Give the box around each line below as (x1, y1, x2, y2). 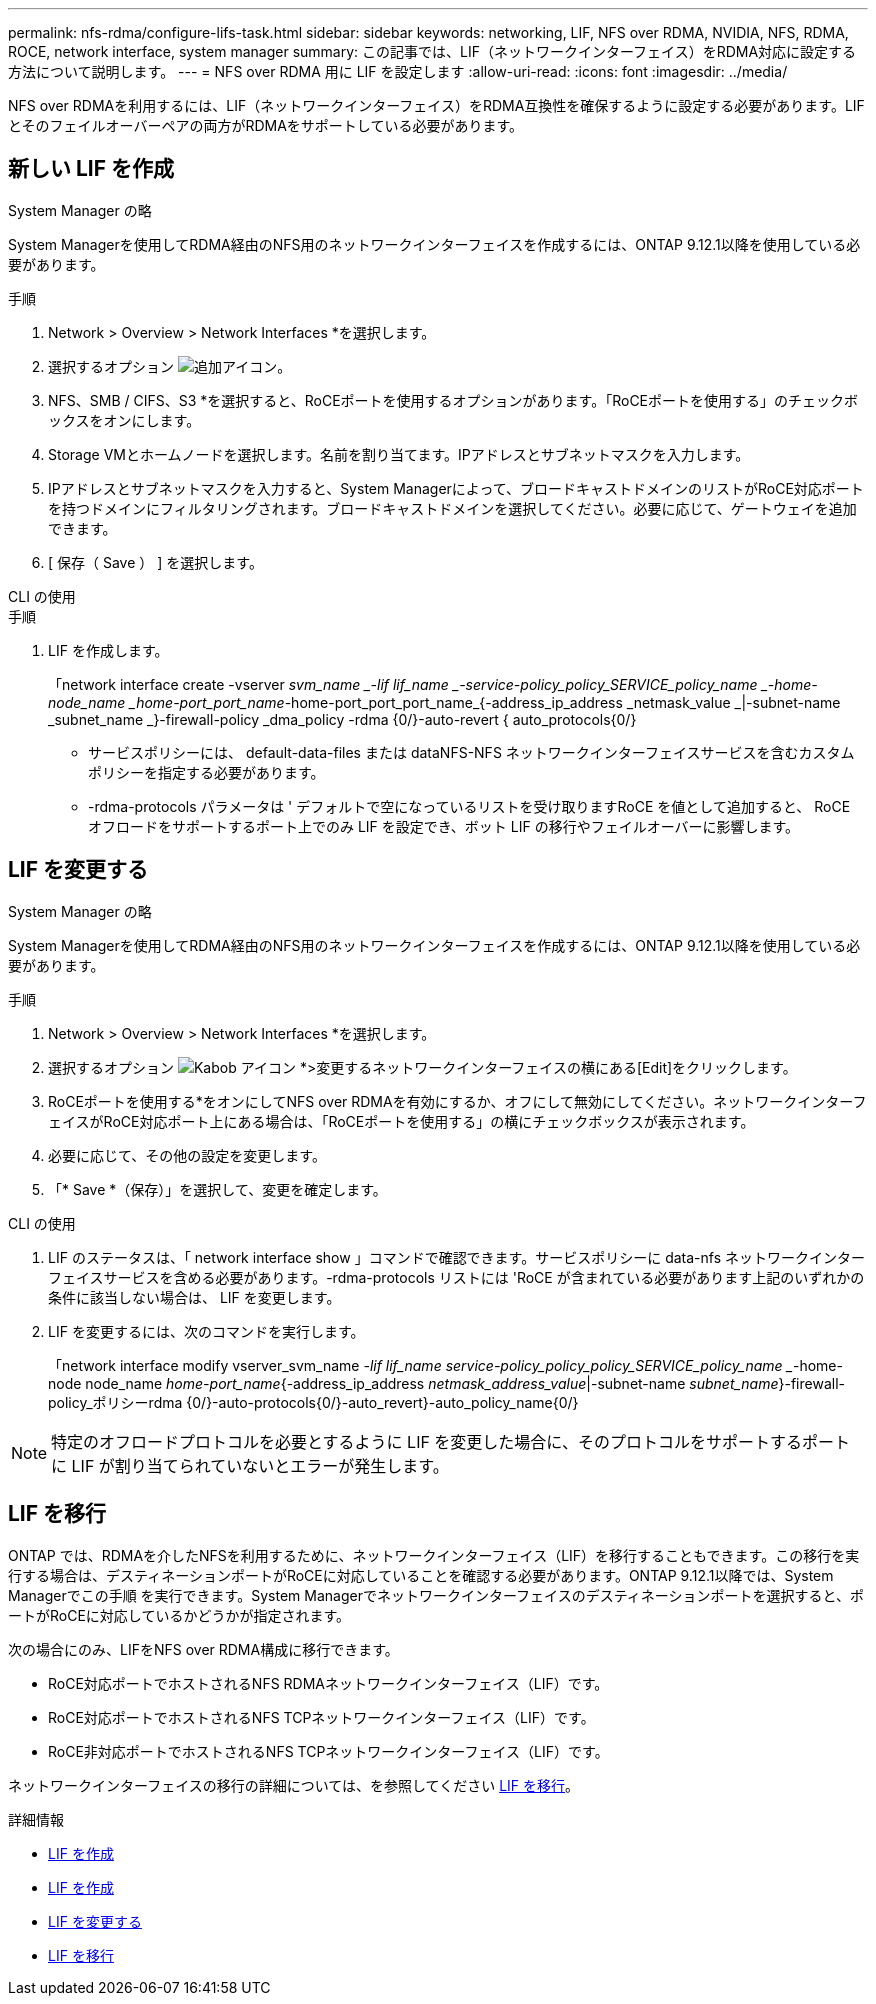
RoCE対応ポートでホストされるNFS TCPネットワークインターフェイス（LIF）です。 (48, 1708, 595, 1726)
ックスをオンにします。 (48, 411, 201, 429)
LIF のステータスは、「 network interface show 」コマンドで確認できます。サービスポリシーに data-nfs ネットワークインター (48, 1248, 866, 1266)
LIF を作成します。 (48, 641, 169, 659)
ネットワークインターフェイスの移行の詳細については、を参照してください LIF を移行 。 (8, 1776, 580, 1794)
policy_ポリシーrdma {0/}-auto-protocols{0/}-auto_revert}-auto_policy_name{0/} (48, 1393, 579, 1411)
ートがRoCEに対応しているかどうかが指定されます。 (8, 1606, 351, 1624)
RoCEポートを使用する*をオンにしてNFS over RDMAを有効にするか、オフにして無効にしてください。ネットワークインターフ (48, 1092, 867, 1110)
